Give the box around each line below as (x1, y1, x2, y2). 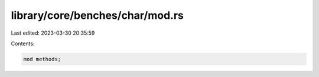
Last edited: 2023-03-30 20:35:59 (11, 29, 95, 36)
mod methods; (23, 56, 61, 62)
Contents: (11, 40, 35, 47)
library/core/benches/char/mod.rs (11, 9, 184, 22)
